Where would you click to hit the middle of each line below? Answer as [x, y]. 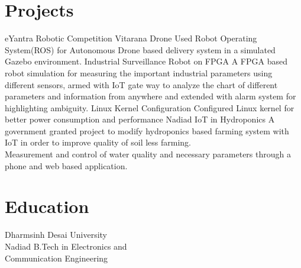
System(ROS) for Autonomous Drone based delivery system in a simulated [140, 49]
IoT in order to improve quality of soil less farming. [98, 142]
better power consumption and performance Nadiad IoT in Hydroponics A [140, 119]
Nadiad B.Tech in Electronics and [66, 246]
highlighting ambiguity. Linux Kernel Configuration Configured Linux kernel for [150, 107]
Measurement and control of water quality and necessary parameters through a [148, 154]
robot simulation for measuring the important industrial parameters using [139, 72]
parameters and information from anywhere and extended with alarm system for [150, 96]
